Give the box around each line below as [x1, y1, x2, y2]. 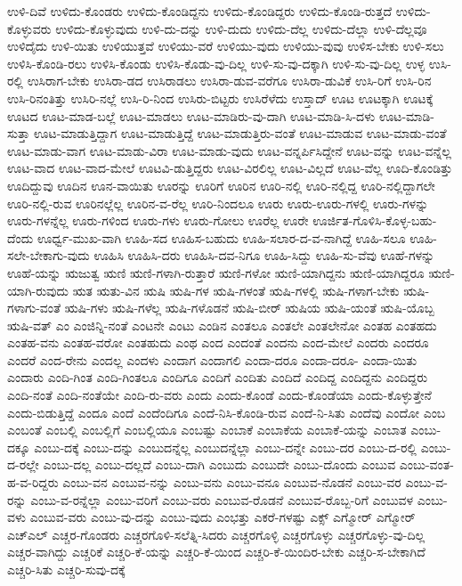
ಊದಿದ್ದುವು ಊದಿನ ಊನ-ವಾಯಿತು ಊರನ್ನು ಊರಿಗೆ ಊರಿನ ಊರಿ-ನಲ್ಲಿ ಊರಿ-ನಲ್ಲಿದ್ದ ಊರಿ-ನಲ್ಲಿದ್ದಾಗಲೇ [7, 175, 435, 194]
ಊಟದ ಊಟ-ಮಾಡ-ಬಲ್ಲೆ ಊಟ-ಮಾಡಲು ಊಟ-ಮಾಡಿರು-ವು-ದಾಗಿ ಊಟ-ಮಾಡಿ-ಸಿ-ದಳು [7, 106, 376, 125]
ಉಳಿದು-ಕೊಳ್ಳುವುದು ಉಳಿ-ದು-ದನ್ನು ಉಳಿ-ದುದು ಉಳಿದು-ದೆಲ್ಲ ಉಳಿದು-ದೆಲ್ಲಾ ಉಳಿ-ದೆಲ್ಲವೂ [55, 19, 427, 37]
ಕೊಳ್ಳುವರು [7, 19, 52, 37]
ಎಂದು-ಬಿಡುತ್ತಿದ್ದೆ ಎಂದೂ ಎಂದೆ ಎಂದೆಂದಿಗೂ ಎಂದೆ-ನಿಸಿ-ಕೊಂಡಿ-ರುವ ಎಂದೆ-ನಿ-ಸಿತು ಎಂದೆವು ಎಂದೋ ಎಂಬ [7, 403, 446, 421]
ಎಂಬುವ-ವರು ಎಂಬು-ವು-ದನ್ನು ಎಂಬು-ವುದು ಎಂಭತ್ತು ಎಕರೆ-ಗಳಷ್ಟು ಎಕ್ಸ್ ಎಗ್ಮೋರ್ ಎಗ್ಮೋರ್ [29, 508, 416, 526]
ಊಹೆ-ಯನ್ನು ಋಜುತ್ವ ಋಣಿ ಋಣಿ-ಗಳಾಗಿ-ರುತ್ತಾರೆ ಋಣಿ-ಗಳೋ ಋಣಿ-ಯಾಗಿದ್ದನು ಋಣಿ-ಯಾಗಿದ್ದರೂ [7, 263, 425, 281]
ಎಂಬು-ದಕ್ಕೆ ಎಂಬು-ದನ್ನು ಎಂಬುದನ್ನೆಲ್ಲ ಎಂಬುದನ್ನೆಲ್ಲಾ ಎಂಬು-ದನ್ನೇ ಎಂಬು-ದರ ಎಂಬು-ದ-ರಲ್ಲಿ [34, 437, 417, 456]
